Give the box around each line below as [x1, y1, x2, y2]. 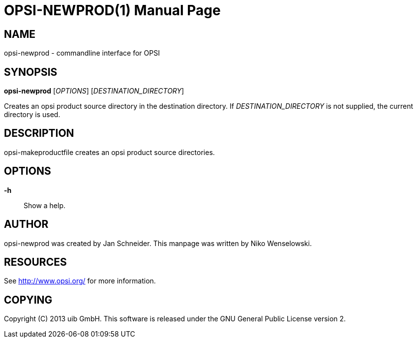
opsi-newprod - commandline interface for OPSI [4, 49, 160, 58]
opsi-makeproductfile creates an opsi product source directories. [4, 148, 215, 156]
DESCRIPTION [4, 127, 74, 140]
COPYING [4, 293, 53, 306]
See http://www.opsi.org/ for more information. [4, 277, 156, 285]
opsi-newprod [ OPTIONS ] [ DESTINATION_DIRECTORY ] [4, 87, 184, 95]
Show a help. [24, 201, 66, 210]
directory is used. [4, 110, 60, 119]
